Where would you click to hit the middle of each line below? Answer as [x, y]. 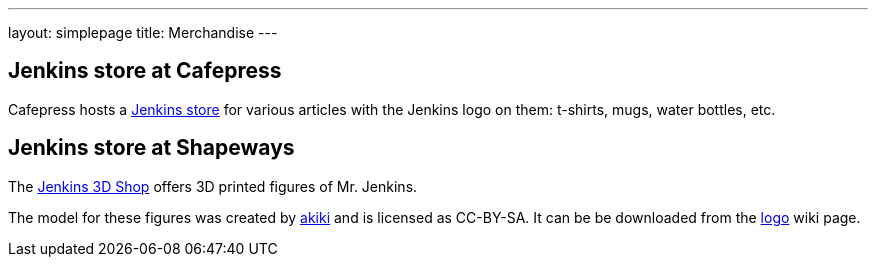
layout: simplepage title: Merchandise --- [143, 32]
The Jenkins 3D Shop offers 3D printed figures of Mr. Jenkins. [213, 186]
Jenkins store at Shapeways [151, 148]
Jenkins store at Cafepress [145, 71]
